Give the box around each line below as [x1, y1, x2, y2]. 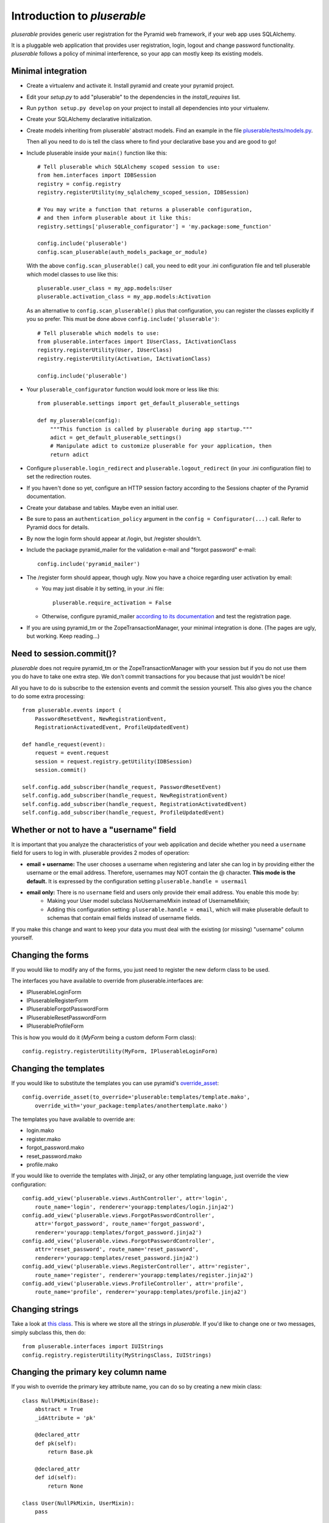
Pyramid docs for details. [26, 524, 90, 531]
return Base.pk [48, 1449, 93, 1455]
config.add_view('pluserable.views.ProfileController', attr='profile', [22, 1280, 244, 1287]
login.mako [26, 1127, 54, 1134]
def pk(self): [34, 1440, 77, 1447]
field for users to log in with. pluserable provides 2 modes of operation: [11, 849, 190, 857]
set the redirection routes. [26, 473, 91, 481]
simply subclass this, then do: [11, 1329, 86, 1336]
